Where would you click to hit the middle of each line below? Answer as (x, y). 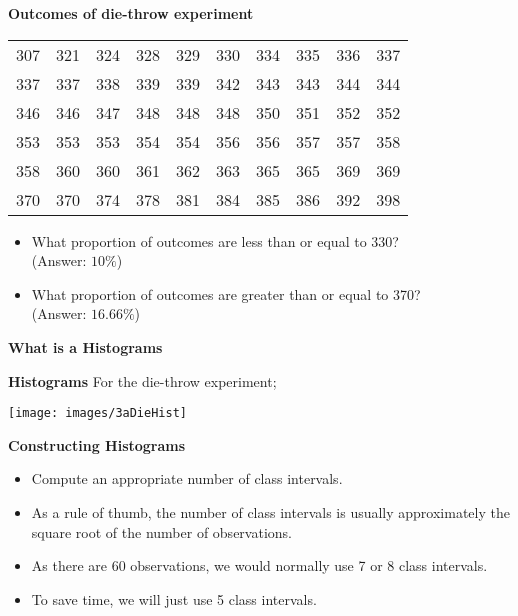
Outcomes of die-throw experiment (131, 13)
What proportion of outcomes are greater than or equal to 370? (226, 293)
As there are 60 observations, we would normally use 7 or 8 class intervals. (259, 565)
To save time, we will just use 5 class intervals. (174, 598)
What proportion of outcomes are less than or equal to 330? (215, 240)
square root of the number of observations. (161, 531)
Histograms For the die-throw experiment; (142, 380)
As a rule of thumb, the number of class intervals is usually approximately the (270, 512)
